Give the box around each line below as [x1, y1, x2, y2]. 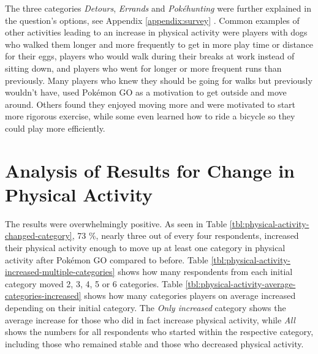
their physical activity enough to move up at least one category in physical [5, 241, 286, 254]
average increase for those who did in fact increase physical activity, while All [5, 313, 295, 326]
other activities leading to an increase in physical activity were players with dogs [5, 26, 308, 39]
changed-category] [5, 229, 72, 242]
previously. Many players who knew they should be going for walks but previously [5, 73, 312, 86]
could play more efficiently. [5, 121, 105, 134]
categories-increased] [5, 289, 81, 302]
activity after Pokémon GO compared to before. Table [5, 253, 208, 266]
